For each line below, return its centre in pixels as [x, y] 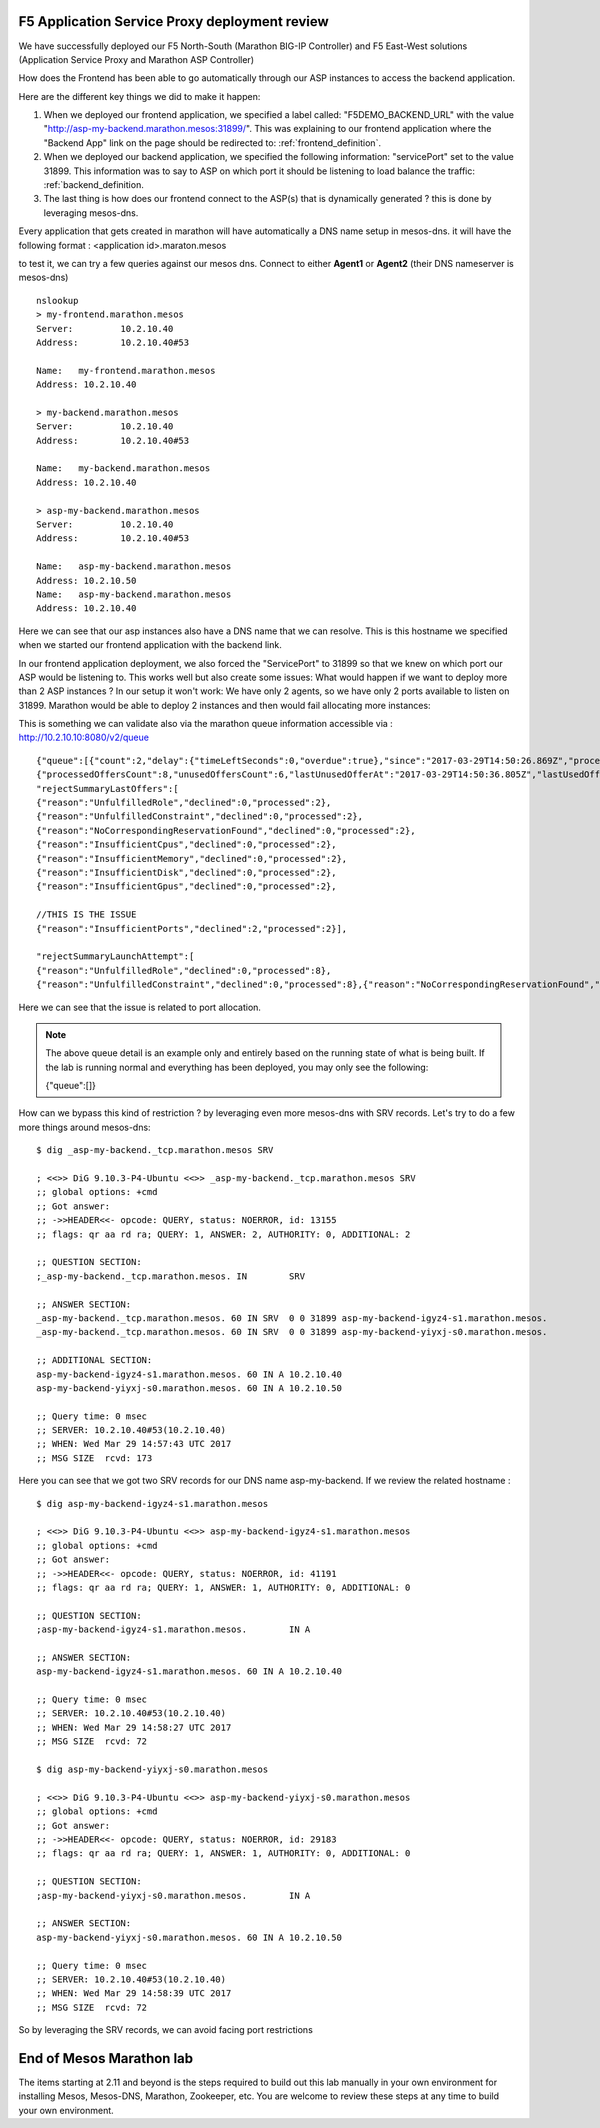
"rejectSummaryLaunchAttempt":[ [115, 956]
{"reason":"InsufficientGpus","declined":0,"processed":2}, [186, 886]
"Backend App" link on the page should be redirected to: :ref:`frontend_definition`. [212, 142]
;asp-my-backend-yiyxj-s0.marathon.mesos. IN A [173, 1895]
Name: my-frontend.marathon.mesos [126, 370]
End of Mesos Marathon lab [106, 2058]
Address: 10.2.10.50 [86, 580]
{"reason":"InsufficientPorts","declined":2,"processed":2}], [192, 928]
